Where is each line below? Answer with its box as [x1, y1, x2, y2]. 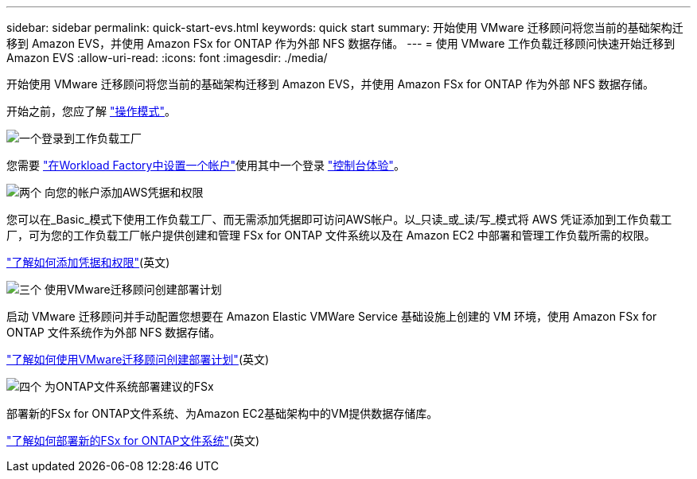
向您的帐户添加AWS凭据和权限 [44, 185, 204, 199]
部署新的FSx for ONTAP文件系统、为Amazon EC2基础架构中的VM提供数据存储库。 [6, 407, 438, 420]
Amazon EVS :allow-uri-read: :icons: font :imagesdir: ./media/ [6, 51, 328, 64]
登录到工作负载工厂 [41, 131, 142, 145]
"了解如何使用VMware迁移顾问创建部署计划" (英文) [6, 352, 270, 366]
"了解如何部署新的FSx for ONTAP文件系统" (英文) [6, 434, 260, 447]
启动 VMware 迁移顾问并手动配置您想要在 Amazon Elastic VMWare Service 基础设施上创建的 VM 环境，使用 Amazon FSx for [6, 310, 657, 323]
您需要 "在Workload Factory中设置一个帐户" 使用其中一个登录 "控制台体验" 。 [6, 158, 405, 172]
